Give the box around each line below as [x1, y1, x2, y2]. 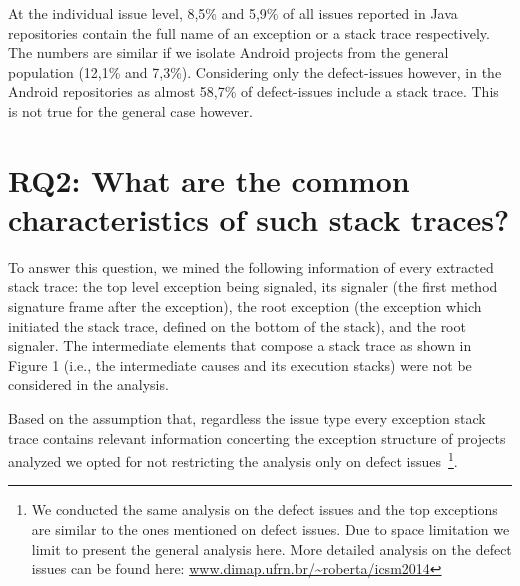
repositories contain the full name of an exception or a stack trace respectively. [8, 22, 490, 43]
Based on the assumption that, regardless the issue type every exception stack [8, 408, 486, 429]
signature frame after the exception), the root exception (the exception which [8, 296, 482, 317]
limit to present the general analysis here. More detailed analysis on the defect [31, 538, 512, 559]
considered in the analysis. [8, 374, 169, 395]
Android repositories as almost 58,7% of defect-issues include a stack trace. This [8, 81, 499, 102]
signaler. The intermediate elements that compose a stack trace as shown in [8, 335, 472, 356]
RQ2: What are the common [8, 159, 410, 200]
